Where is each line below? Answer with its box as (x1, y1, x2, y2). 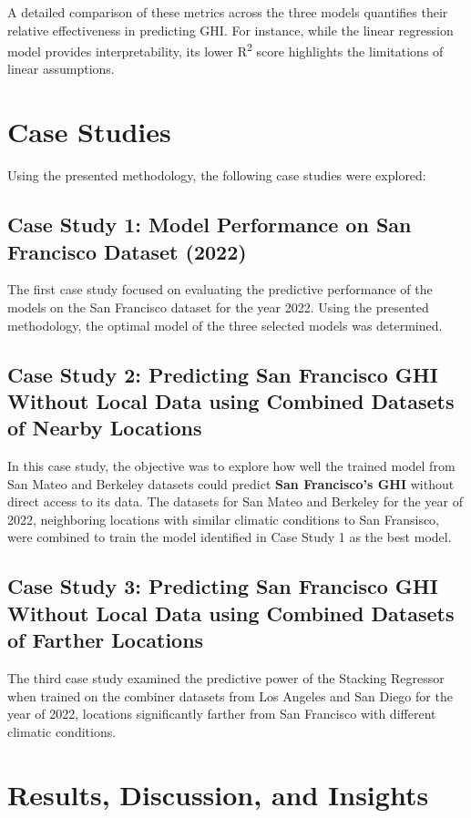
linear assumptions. (7, 59, 115, 78)
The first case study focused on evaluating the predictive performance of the (7, 280, 433, 299)
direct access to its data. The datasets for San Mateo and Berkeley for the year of (7, 492, 464, 511)
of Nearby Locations (7, 414, 202, 442)
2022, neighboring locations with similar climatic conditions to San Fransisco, (7, 509, 440, 528)
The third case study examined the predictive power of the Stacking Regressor (7, 669, 445, 688)
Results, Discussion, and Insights (7, 775, 429, 813)
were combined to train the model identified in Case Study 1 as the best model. (7, 527, 452, 547)
